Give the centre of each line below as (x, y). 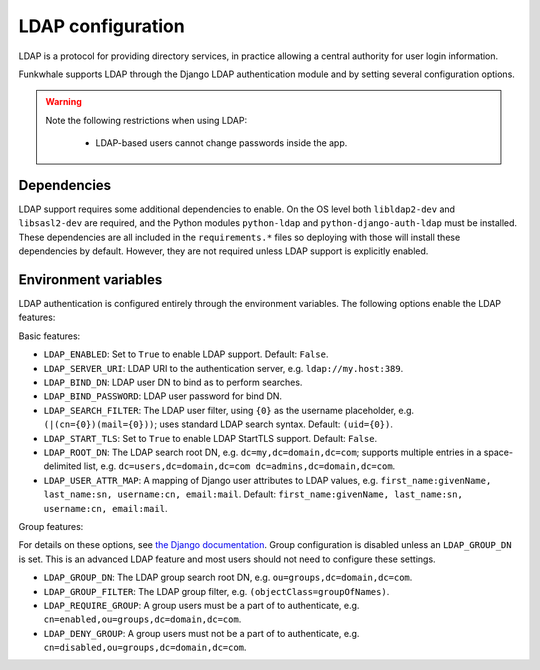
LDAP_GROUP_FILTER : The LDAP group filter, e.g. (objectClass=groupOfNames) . (216, 591)
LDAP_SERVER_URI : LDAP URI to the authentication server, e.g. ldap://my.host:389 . (223, 368)
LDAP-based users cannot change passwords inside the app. (221, 143)
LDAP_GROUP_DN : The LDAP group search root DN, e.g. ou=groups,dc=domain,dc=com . (228, 577)
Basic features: (49, 336)
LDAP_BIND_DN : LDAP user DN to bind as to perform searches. (173, 382)
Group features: (51, 526)
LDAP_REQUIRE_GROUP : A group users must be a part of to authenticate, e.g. (201, 605)
